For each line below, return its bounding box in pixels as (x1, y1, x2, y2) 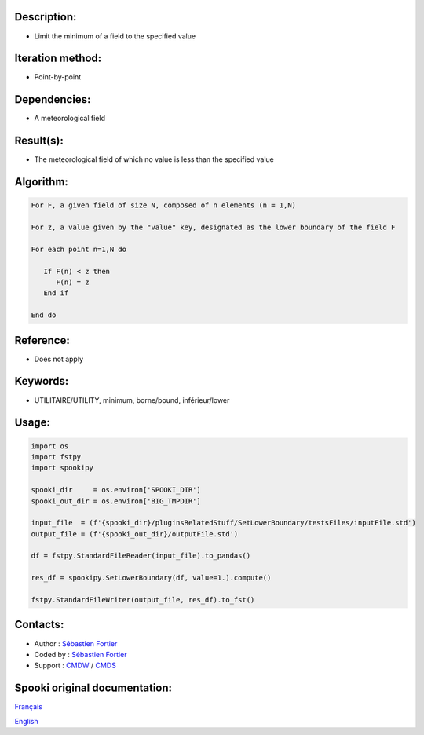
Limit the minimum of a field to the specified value (34, 31, 196, 41)
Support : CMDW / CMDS (34, 660, 117, 671)
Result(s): (14, 134, 64, 148)
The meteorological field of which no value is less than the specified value (34, 155, 275, 164)
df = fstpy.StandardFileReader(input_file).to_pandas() (31, 551, 251, 561)
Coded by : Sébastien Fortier (34, 649, 127, 659)
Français (14, 702, 43, 711)
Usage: (14, 416, 51, 430)
